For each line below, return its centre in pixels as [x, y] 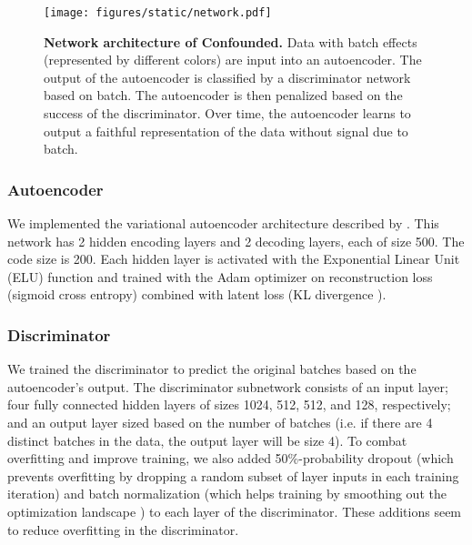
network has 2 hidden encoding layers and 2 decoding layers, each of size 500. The [236, 241]
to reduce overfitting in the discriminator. [123, 529]
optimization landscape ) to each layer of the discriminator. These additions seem [235, 511]
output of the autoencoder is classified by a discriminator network [227, 77]
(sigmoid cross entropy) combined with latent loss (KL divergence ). [197, 294]
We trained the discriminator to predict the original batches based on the [212, 369]
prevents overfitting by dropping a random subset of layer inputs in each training [233, 475]
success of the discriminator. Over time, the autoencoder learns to [227, 113]
